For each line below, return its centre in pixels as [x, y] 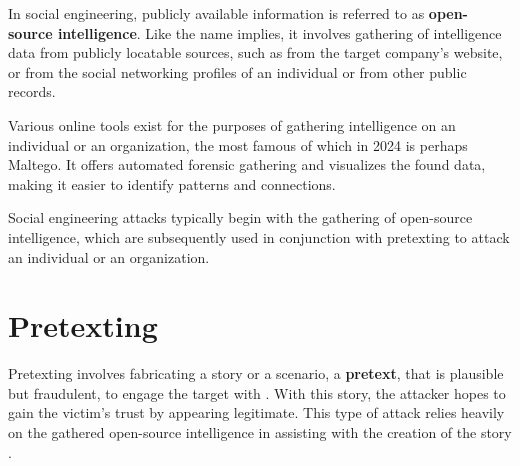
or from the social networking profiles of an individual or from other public [237, 71]
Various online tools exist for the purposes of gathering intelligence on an [232, 124]
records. [32, 91]
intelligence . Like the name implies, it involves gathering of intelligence [279, 32]
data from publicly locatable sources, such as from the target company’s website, [255, 52]
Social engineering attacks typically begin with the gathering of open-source [240, 217]
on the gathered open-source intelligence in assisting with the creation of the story [260, 432]
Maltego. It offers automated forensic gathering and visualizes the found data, [247, 164]
